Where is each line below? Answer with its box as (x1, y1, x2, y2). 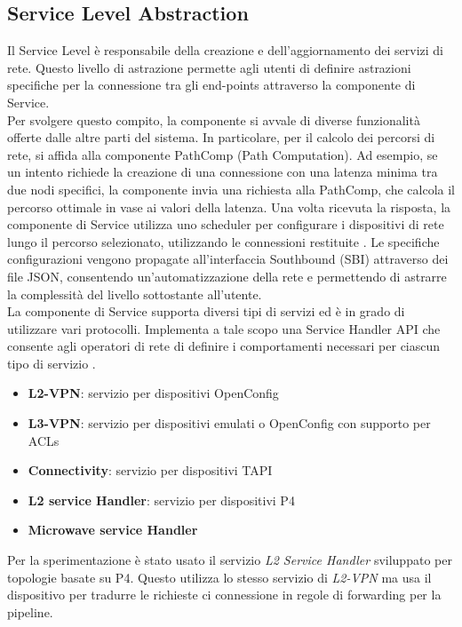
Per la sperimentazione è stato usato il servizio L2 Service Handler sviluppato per (7, 551, 452, 569)
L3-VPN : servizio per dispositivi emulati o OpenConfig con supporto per (28, 414, 431, 433)
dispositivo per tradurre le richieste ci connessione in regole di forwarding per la (7, 585, 442, 604)
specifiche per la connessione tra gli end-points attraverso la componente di (7, 75, 416, 94)
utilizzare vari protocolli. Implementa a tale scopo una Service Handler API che (7, 319, 441, 337)
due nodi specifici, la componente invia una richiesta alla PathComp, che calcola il (7, 179, 455, 198)
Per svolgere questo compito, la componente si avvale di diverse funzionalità (7, 110, 420, 129)
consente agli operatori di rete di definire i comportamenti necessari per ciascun (7, 337, 441, 355)
